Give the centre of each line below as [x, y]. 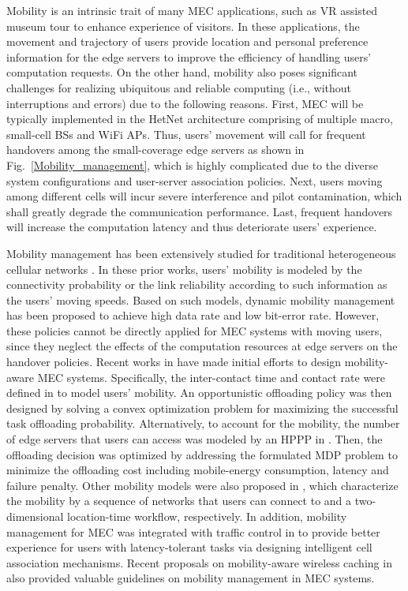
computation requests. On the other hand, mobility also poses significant [182, 72]
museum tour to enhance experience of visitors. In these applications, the [183, 26]
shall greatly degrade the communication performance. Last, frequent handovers [200, 211]
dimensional [35, 516]
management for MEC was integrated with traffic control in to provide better [193, 531]
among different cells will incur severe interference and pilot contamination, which [204, 196]
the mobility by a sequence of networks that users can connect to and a [179, 501]
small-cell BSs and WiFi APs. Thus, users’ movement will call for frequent [186, 134]
